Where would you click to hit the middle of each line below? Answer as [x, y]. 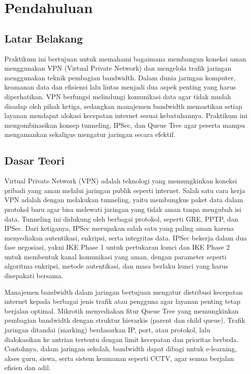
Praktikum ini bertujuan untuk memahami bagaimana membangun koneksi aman [125, 58]
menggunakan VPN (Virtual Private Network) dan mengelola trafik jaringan [118, 68]
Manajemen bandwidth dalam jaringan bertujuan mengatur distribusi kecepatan [124, 292]
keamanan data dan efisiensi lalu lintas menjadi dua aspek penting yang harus [120, 87]
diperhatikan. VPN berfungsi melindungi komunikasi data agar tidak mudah [118, 96]
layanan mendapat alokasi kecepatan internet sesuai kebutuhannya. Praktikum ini [126, 115]
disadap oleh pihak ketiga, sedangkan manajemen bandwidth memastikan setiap [123, 106]
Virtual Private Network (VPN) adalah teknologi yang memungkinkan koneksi [121, 181]
